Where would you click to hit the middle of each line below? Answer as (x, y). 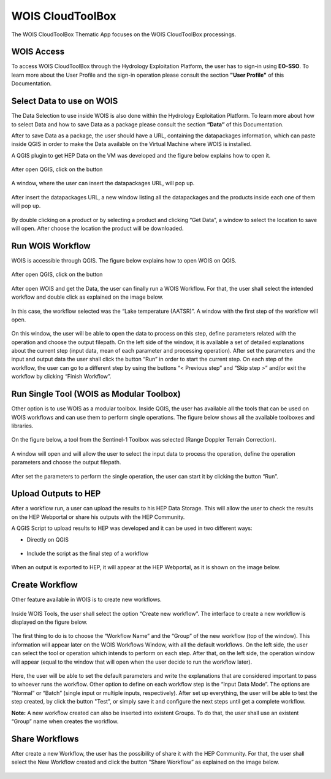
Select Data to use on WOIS (65, 101)
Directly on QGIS (48, 539)
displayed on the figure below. (50, 622)
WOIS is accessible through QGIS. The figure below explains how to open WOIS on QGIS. (124, 260)
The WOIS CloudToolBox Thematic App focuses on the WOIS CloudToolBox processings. (124, 34)
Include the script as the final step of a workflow (88, 553)
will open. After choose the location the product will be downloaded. (97, 228)
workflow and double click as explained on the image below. (87, 297)
